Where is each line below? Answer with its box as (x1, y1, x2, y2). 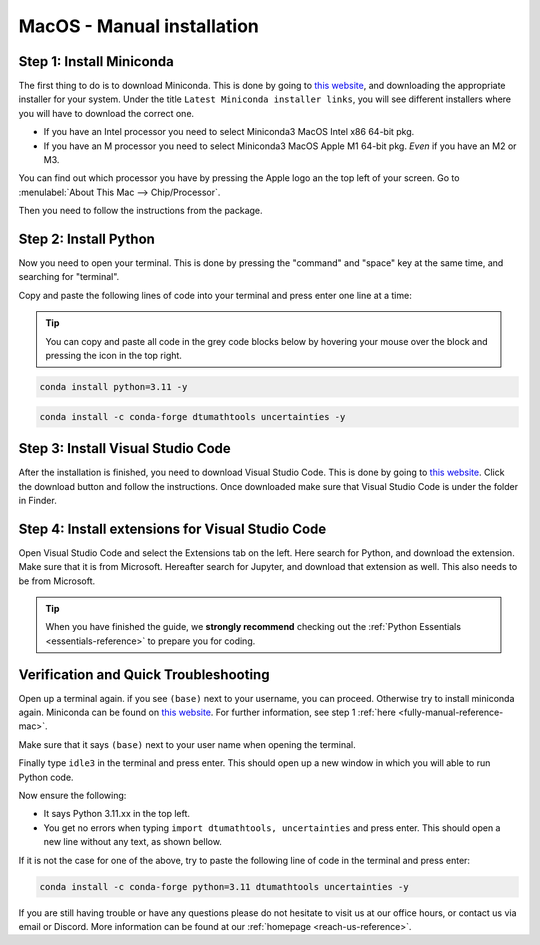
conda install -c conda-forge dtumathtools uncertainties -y (39, 411, 346, 422)
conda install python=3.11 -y (39, 381, 188, 393)
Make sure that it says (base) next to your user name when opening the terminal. (18, 738, 356, 750)
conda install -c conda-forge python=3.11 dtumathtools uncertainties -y (39, 881, 409, 892)
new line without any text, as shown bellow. (43, 836, 222, 848)
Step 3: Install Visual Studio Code (18, 440, 232, 457)
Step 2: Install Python (18, 231, 155, 247)
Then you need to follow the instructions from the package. (18, 205, 264, 217)
